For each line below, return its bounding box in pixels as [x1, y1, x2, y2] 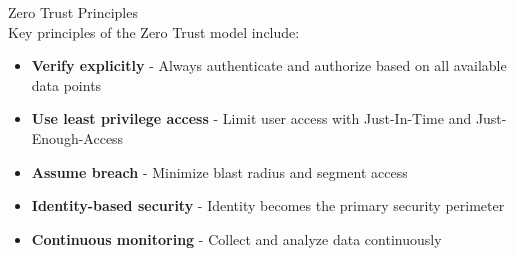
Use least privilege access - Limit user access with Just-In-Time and [31, 108, 472, 129]
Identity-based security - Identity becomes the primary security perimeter [31, 195, 505, 216]
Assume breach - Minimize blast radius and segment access [31, 161, 408, 182]
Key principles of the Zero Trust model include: [8, 21, 300, 42]
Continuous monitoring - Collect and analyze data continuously [31, 228, 442, 249]
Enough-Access [31, 127, 124, 148]
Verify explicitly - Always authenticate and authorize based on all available [31, 55, 507, 76]
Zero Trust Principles [8, 2, 138, 22]
